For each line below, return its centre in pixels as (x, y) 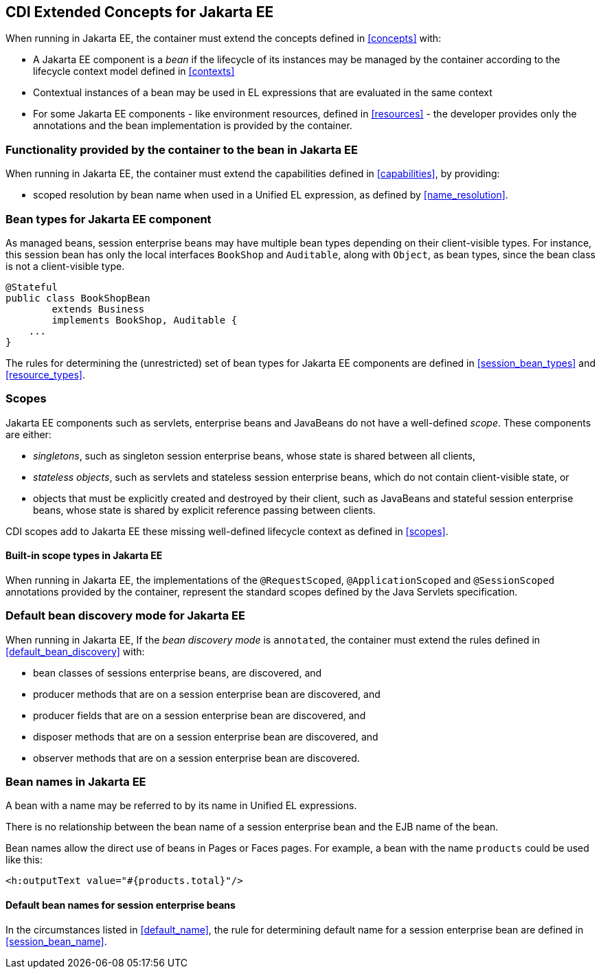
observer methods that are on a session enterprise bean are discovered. (196, 758)
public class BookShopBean (78, 298)
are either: (29, 434)
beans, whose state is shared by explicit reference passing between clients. (204, 510)
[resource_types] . (45, 374)
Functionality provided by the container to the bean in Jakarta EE (182, 149)
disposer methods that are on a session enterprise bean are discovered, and (206, 736)
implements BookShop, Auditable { (145, 320)
